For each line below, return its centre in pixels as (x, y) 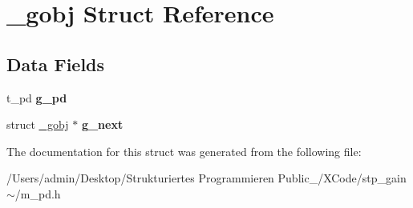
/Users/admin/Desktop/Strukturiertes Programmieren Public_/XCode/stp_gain (206, 178)
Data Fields (56, 64)
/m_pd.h (38, 193)
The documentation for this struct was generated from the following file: (184, 151)
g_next (102, 124)
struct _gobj (38, 124)
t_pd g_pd (37, 97)
